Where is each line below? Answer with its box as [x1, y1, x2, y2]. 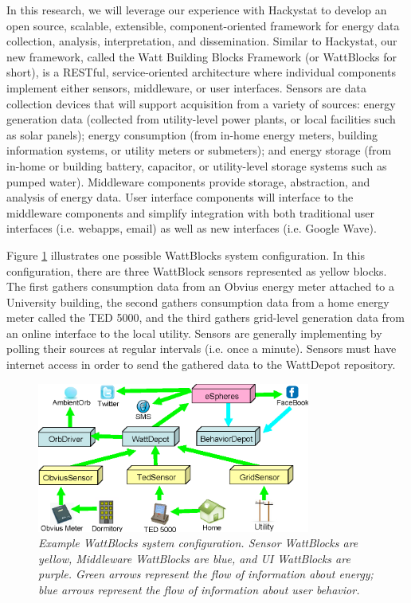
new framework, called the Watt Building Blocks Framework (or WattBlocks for [6, 48, 397, 65]
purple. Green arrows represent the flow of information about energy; [38, 566, 374, 582]
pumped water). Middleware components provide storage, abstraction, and [6, 173, 370, 190]
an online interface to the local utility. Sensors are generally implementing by [6, 324, 382, 341]
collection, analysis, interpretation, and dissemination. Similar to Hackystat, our [6, 33, 397, 49]
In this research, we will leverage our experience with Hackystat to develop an [6, 2, 387, 18]
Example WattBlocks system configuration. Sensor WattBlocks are [38, 534, 358, 551]
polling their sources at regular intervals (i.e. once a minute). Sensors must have [6, 340, 397, 357]
